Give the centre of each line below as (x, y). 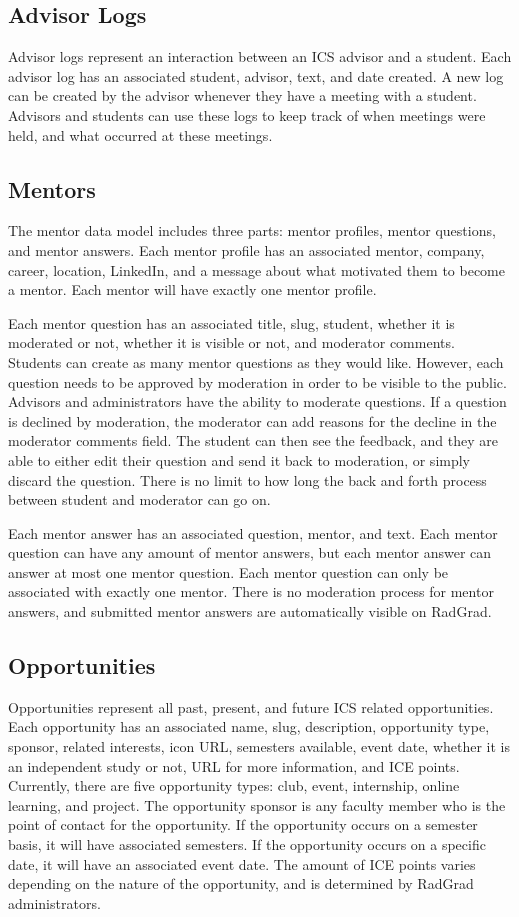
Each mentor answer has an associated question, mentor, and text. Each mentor (253, 532)
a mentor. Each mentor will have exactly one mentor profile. (192, 289)
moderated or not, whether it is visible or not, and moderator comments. (231, 342)
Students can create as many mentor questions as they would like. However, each (256, 361)
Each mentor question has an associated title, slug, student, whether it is (231, 322)
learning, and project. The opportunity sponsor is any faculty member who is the (257, 804)
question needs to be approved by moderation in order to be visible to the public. (257, 381)
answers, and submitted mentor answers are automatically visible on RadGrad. (250, 611)
